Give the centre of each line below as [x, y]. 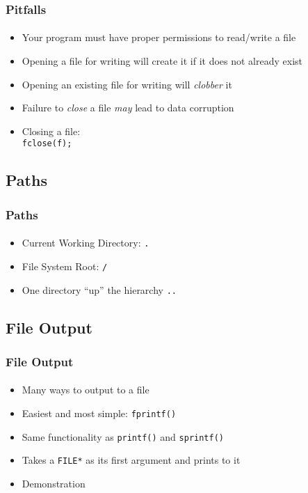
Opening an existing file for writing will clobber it [127, 84]
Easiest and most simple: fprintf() [99, 413]
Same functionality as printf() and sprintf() [123, 436]
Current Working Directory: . [86, 243]
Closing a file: [51, 131]
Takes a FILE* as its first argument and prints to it [131, 460]
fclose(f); [47, 144]
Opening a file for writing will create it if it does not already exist [162, 61]
